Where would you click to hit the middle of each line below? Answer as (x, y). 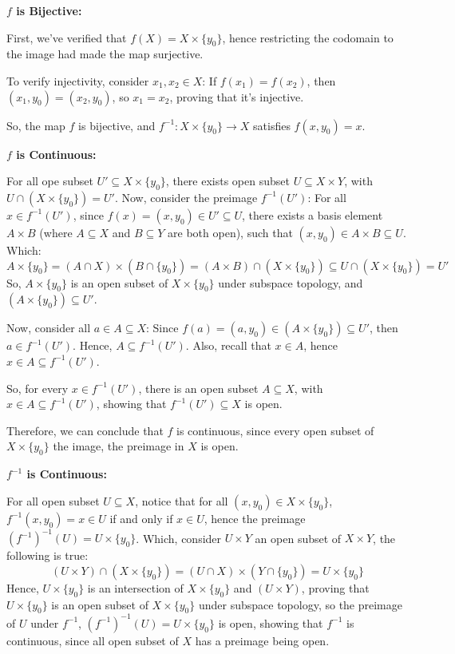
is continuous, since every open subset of (275, 430)
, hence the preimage (255, 518)
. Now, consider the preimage (186, 197)
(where (56, 232)
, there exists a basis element (313, 214)
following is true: (47, 555)
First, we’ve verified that (67, 37)
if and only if (141, 518)
